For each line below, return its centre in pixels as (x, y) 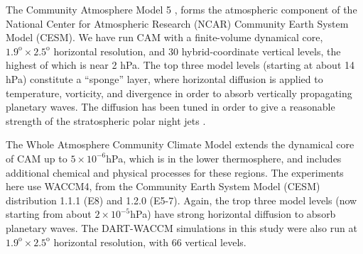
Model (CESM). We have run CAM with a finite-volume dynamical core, (164, 37)
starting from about (49, 214)
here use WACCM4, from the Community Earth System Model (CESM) (163, 186)
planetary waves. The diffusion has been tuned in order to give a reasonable (170, 107)
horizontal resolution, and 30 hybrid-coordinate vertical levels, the (197, 51)
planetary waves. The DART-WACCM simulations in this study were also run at (181, 227)
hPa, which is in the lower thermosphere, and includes (224, 158)
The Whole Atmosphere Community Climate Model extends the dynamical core (180, 144)
